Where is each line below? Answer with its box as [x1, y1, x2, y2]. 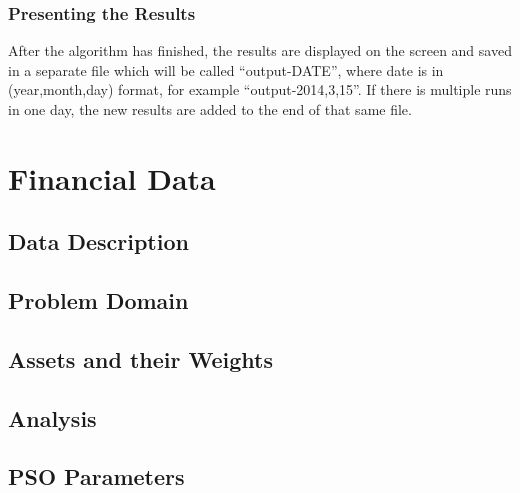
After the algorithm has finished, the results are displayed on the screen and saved [8, 40, 512, 61]
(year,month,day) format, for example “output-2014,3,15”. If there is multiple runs [8, 79, 512, 100]
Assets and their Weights [8, 343, 273, 374]
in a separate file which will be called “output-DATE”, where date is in [8, 59, 444, 80]
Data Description [8, 226, 189, 257]
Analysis [8, 402, 97, 433]
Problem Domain [8, 285, 189, 316]
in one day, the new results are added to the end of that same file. [8, 99, 412, 119]
